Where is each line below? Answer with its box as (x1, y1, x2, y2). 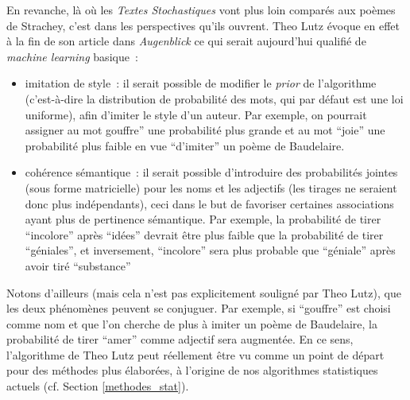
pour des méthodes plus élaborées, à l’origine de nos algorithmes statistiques (6, 362, 378, 379)
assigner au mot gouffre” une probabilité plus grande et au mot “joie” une (25, 122, 385, 138)
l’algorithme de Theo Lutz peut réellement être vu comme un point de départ (6, 346, 385, 363)
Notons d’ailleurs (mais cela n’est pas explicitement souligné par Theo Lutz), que (6, 284, 401, 301)
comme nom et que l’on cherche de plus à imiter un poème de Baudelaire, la (6, 315, 377, 332)
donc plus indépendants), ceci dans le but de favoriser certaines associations (25, 195, 394, 212)
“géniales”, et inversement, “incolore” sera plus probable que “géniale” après (25, 242, 396, 258)
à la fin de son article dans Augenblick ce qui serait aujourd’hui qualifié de (6, 33, 366, 49)
